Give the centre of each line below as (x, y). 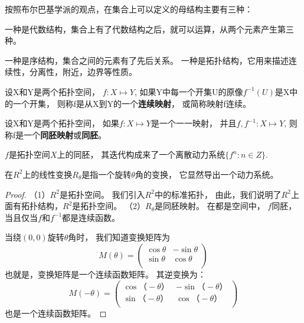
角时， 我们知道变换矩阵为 (119, 237)
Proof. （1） (27, 194)
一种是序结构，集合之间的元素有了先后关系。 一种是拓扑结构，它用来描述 (147, 60)
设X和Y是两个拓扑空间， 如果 (62, 123)
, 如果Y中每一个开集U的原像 (189, 91)
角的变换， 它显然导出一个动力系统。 (207, 174)
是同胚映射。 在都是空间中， (210, 206)
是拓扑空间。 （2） (109, 206)
